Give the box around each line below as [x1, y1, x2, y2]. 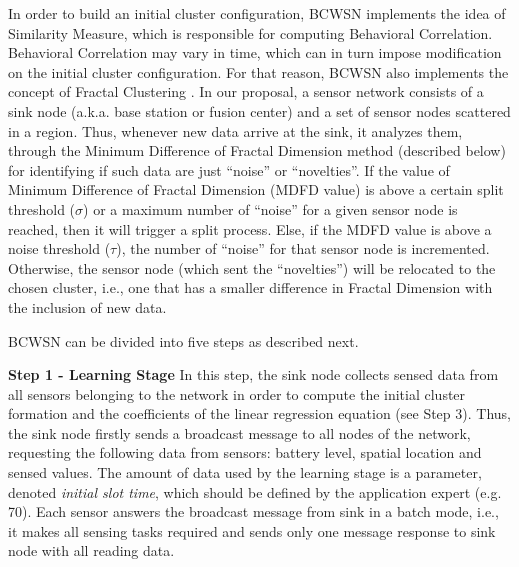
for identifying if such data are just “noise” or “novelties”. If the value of [8, 159, 450, 180]
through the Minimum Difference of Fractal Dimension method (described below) [8, 140, 506, 161]
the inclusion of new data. [8, 296, 167, 317]
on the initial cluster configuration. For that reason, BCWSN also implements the [8, 61, 509, 82]
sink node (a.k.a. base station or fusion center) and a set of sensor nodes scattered [8, 100, 511, 121]
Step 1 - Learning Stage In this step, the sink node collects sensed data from [8, 364, 499, 385]
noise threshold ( [8, 238, 111, 259]
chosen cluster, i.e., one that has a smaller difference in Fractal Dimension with [8, 277, 493, 298]
